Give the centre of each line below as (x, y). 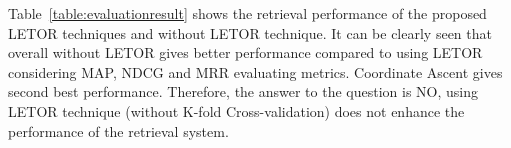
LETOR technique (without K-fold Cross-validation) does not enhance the (236, 110)
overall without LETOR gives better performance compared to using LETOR (245, 52)
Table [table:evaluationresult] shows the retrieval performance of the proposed (247, 13)
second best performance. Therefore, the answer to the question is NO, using (243, 91)
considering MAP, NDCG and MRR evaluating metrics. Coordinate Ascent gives (255, 71)
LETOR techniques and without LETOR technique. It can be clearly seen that (250, 32)
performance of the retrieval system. (118, 130)
